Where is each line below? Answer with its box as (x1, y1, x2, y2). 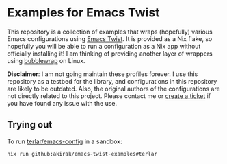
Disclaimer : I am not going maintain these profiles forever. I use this (7, 70, 198, 78)
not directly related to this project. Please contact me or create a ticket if (7, 91, 211, 100)
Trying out (7, 119, 53, 131)
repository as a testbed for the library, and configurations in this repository (7, 77, 217, 85)
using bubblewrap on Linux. (7, 56, 85, 65)
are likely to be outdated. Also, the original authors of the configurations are (7, 84, 220, 93)
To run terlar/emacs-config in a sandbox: (7, 137, 122, 145)
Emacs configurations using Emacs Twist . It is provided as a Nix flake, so (7, 34, 213, 43)
